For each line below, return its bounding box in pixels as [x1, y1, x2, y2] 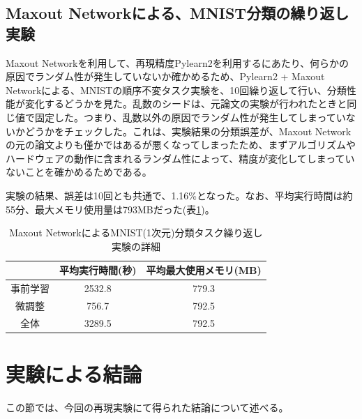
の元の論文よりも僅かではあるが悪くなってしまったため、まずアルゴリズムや [6, 137, 356, 152]
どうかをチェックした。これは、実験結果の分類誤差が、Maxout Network [24, 123, 352, 138]
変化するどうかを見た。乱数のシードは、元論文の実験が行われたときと [24, 96, 347, 111]
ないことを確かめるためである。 [6, 165, 152, 179]
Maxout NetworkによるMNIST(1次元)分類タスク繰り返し [9, 225, 263, 240]
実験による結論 [6, 360, 142, 388]
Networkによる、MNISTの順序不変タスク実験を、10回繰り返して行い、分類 [6, 82, 347, 97]
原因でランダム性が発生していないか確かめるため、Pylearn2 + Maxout [6, 69, 325, 84]
